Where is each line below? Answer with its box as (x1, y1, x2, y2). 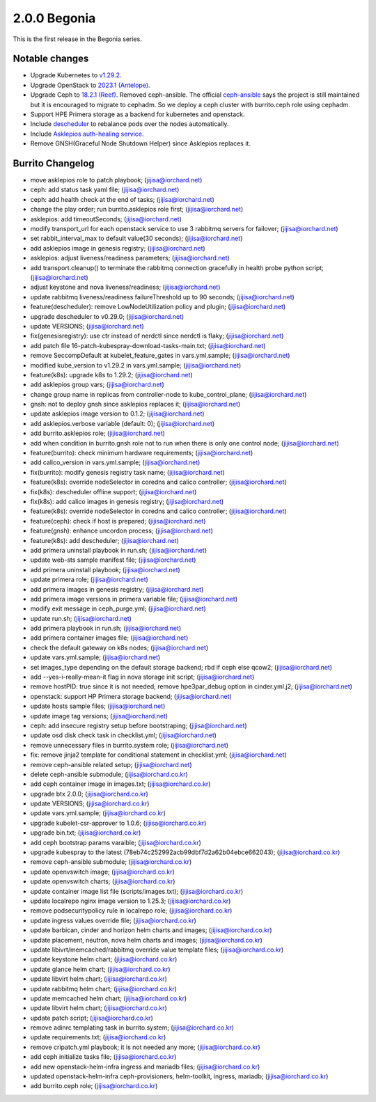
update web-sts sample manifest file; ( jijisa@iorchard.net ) (30, 556, 196, 564)
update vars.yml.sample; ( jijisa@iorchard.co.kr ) (30, 809, 166, 817)
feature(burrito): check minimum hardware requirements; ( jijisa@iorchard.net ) (30, 449, 253, 457)
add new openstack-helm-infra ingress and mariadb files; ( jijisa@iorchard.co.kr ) (30, 1062, 260, 1071)
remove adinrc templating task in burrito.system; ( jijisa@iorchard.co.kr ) (30, 1023, 235, 1032)
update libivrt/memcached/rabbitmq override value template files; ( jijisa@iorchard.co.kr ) (30, 945, 284, 954)
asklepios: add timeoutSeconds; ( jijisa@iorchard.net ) (30, 214, 182, 223)
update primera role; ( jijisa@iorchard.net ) (30, 575, 149, 584)
